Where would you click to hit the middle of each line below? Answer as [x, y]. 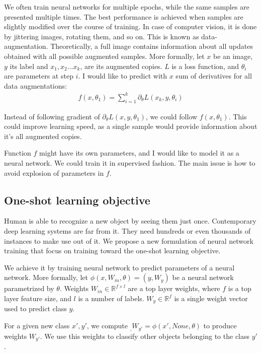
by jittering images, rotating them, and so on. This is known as [102, 36]
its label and [29, 66]
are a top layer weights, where [174, 288]
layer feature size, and [38, 298]
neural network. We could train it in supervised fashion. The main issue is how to [130, 163]
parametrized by [29, 288]
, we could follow [171, 116]
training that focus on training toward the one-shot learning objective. [112, 251]
